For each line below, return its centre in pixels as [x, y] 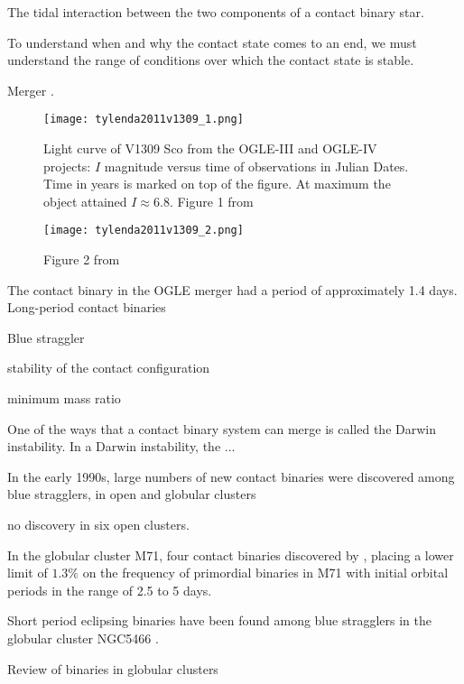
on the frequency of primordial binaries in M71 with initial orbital [265, 573]
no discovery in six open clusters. [98, 524]
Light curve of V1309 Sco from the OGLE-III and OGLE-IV [210, 148]
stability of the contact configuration [109, 368]
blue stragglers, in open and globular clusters [132, 494]
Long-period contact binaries [87, 307]
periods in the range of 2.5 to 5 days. [110, 590]
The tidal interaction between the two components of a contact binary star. [216, 12]
